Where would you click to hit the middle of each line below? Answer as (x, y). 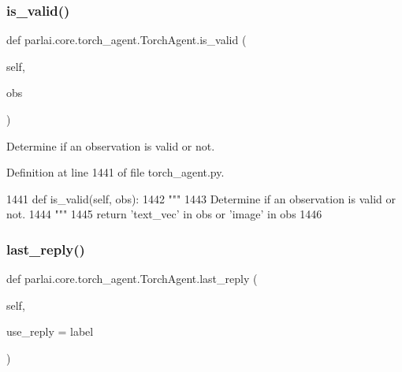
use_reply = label (50, 331)
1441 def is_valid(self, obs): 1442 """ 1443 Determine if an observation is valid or (201, 198)
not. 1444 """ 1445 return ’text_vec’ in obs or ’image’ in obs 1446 (164, 214)
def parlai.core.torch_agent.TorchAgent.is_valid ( (127, 40)
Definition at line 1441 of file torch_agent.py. (115, 172)
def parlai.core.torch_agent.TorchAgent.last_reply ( (132, 279)
